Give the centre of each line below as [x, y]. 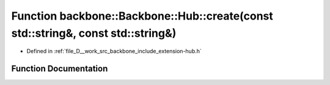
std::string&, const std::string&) [94, 33]
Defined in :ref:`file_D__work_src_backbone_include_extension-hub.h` [114, 51]
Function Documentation [60, 69]
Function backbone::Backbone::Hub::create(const [142, 16]
